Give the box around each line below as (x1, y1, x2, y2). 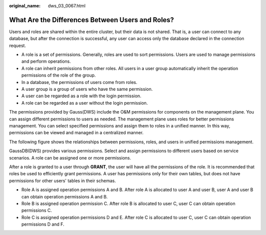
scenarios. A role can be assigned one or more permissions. (9, 155, 132, 160)
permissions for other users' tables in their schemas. (9, 178, 116, 184)
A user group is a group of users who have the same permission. (21, 86, 153, 92)
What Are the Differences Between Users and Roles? (9, 15, 174, 24)
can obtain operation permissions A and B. (21, 194, 108, 199)
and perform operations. (21, 58, 71, 64)
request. (9, 42, 27, 48)
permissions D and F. (21, 221, 65, 227)
